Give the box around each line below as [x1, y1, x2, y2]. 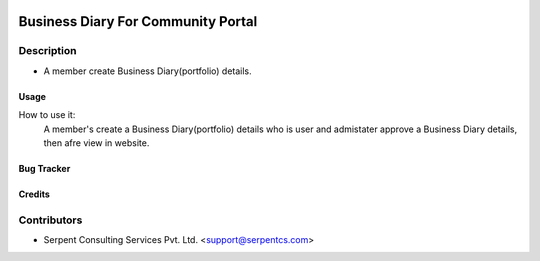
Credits [18, 188, 50, 200]
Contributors [18, 213, 83, 227]
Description [18, 44, 77, 58]
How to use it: [18, 109, 76, 121]
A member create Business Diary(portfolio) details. [43, 65, 252, 77]
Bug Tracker [18, 162, 71, 174]
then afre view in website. [43, 136, 150, 149]
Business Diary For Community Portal [18, 13, 258, 30]
